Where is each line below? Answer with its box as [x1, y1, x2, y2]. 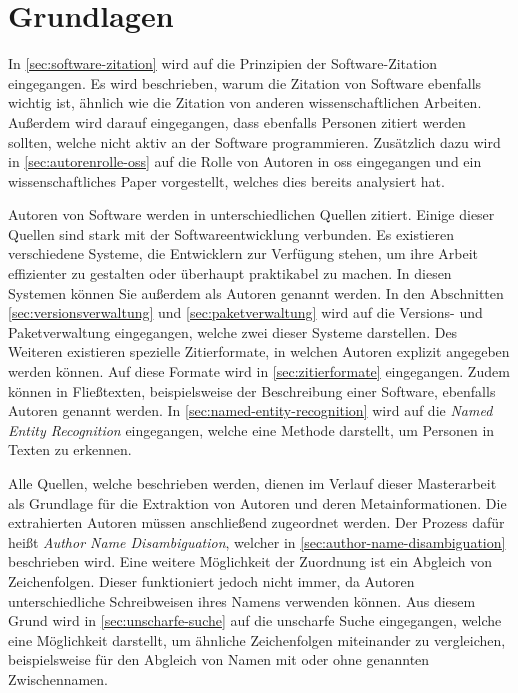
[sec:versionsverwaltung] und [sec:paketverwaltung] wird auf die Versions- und [8, 302, 483, 323]
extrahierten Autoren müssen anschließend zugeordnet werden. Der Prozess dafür [8, 512, 505, 533]
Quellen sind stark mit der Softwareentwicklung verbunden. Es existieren [8, 223, 454, 244]
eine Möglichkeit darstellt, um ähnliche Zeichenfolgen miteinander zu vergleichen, [8, 629, 506, 650]
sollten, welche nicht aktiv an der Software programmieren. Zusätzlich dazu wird [8, 131, 501, 152]
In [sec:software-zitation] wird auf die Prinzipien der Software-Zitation [8, 53, 438, 74]
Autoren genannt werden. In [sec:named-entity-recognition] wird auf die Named [8, 400, 493, 421]
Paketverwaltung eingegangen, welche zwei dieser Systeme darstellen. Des [8, 321, 458, 342]
